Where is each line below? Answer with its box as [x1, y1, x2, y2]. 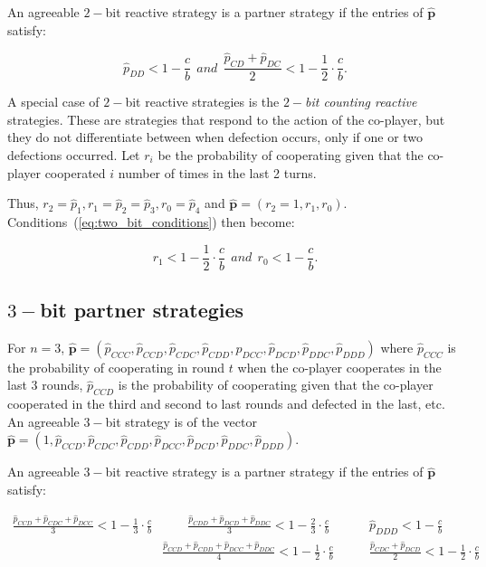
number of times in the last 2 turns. [118, 163, 317, 182]
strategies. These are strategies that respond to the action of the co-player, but [7, 109, 445, 128]
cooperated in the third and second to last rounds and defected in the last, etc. [7, 394, 445, 413]
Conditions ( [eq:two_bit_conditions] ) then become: [7, 213, 295, 231]
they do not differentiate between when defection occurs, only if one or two [7, 128, 424, 146]
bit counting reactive [305, 92, 417, 111]
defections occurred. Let [7, 146, 140, 165]
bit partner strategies [40, 296, 244, 324]
